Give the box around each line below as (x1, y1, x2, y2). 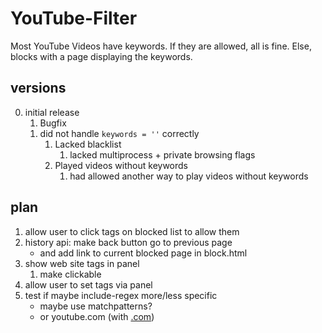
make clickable (39, 268, 102, 280)
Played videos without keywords (54, 159, 188, 171)
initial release (24, 106, 80, 118)
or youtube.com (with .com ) (39, 310, 155, 322)
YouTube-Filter (10, 7, 138, 30)
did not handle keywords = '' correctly (39, 127, 200, 139)
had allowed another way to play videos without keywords (69, 170, 309, 182)
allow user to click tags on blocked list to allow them (24, 225, 240, 237)
